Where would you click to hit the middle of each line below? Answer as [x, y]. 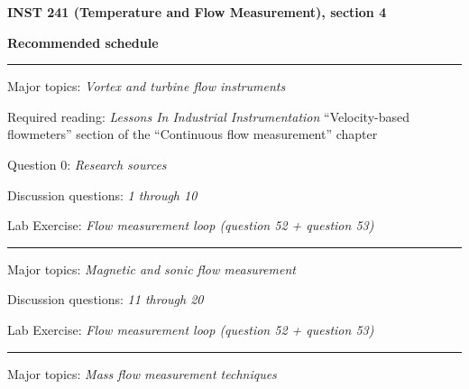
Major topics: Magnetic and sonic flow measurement [152, 269]
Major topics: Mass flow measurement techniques [142, 373]
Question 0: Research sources [87, 164]
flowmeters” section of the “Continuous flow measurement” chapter [193, 134]
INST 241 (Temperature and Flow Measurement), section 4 [197, 12]
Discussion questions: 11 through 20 [106, 299]
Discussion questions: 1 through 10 [102, 194]
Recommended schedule [83, 42]
